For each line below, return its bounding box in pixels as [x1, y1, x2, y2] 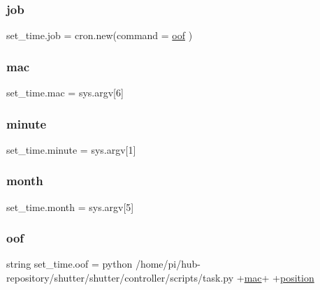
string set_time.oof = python [6, 256, 133, 271]
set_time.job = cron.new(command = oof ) [6, 28, 193, 43]
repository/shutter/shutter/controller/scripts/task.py [6, 270, 234, 285]
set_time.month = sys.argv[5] [6, 199, 134, 214]
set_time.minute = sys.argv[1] [6, 142, 136, 157]
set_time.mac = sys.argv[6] [6, 85, 124, 100]
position [280, 270, 314, 285]
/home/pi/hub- [135, 256, 201, 271]
